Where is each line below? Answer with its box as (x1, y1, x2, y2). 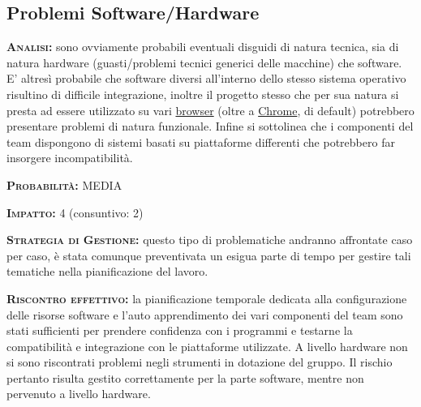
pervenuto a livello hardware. (6, 385, 151, 402)
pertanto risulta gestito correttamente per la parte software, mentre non (6, 369, 364, 386)
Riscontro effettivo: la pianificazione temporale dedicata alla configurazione (6, 289, 407, 306)
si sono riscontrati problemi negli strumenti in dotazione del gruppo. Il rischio (6, 353, 393, 371)
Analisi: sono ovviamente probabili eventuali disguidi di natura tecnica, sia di (6, 38, 399, 55)
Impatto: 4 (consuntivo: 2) (6, 203, 144, 221)
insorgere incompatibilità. (6, 149, 133, 166)
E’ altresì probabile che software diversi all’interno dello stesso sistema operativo (6, 70, 406, 87)
